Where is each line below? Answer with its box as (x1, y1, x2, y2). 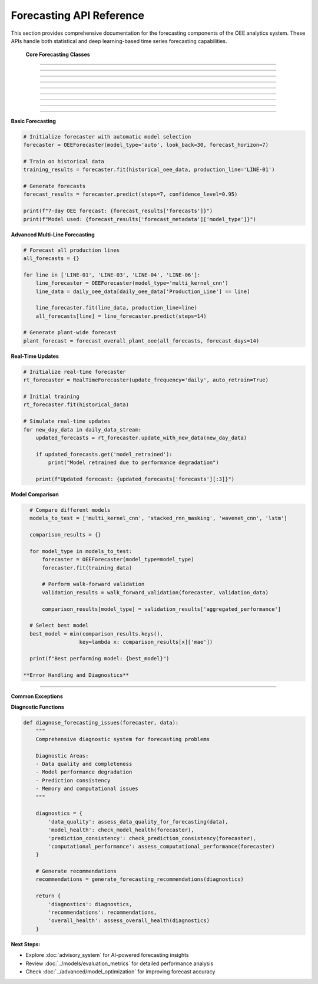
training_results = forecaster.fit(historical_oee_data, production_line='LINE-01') (23, 166, 275, 173)
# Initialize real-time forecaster (23, 368, 126, 375)
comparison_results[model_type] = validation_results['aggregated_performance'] (42, 605, 281, 613)
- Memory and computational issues (35, 785, 138, 792)
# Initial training (23, 393, 79, 400)
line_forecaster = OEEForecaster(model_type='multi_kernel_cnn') (35, 280, 228, 287)
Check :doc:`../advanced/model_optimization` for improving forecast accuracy (25, 967, 216, 975)
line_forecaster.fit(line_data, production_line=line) (35, 304, 197, 311)
